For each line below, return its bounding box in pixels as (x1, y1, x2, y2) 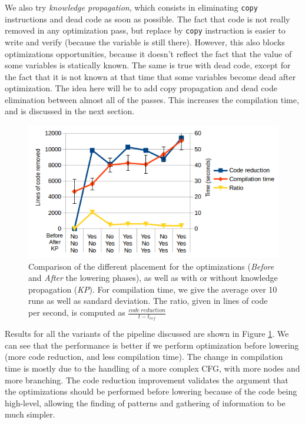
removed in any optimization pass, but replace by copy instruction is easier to (5, 24, 286, 37)
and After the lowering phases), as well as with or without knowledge (28, 271, 278, 284)
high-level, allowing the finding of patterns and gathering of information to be (5, 396, 286, 409)
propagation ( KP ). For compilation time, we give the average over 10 (28, 283, 277, 295)
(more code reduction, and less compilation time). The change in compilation (5, 350, 283, 363)
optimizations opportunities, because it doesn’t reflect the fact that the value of (5, 47, 292, 59)
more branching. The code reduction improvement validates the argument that (5, 373, 289, 386)
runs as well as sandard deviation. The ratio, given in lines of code (28, 294, 268, 307)
